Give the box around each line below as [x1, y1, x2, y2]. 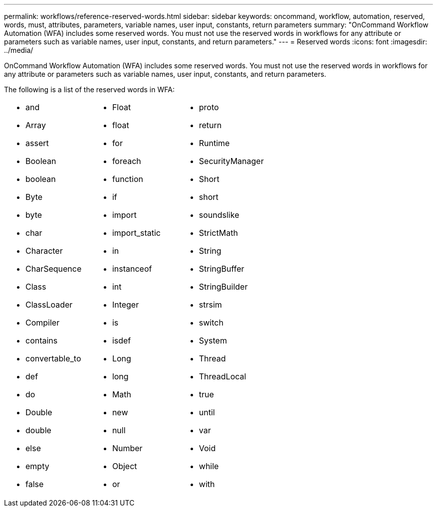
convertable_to [25, 353, 81, 363]
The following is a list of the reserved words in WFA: [4, 85, 175, 94]
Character [25, 246, 63, 256]
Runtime [199, 138, 230, 148]
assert [25, 138, 49, 148]
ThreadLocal [199, 371, 246, 381]
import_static [112, 228, 161, 238]
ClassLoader [25, 300, 73, 310]
